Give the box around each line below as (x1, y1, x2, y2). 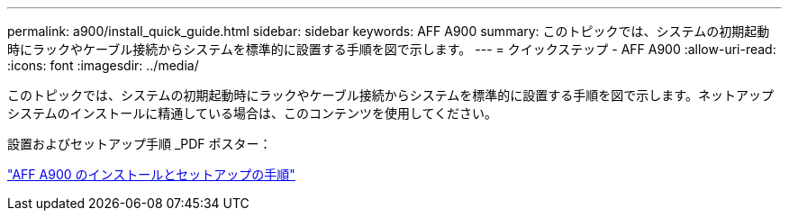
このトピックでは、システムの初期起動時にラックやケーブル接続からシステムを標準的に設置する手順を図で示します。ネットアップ (7, 87, 774, 103)
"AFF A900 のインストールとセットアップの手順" (7, 167, 295, 182)
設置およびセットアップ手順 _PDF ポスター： (7, 136, 272, 151)
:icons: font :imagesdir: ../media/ (7, 58, 199, 73)
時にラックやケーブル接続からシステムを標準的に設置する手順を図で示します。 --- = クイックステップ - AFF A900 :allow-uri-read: (7, 41, 776, 57)
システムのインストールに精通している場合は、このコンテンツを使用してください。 (7, 105, 498, 121)
